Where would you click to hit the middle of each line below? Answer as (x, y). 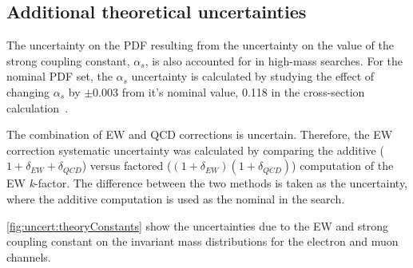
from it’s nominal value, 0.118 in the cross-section (243, 91)
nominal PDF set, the (60, 76)
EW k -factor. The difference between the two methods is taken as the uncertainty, (207, 183)
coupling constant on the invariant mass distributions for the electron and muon (203, 241)
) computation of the (343, 166)
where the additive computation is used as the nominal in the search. (176, 198)
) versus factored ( (127, 166)
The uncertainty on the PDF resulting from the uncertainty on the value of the (201, 45)
